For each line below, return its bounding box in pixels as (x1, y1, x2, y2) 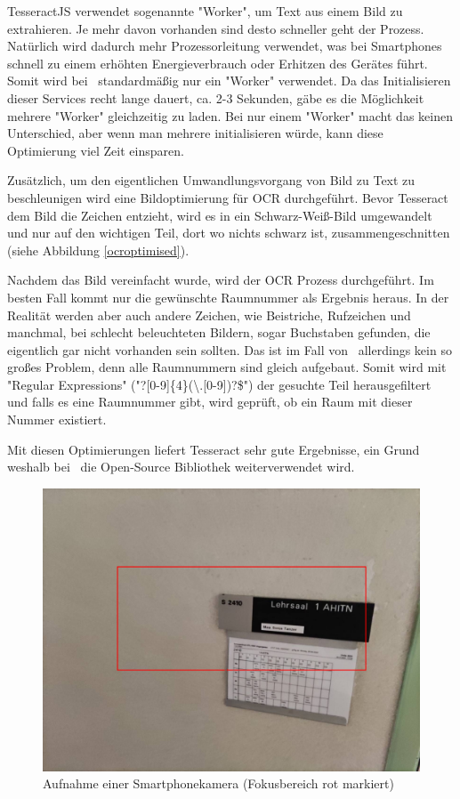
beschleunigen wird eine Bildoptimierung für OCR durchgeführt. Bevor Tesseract (7, 188, 448, 206)
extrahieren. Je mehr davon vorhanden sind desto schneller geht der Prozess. (7, 19, 424, 37)
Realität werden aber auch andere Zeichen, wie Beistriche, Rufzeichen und (7, 305, 411, 324)
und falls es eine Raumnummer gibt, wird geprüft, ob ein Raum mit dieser (7, 392, 413, 411)
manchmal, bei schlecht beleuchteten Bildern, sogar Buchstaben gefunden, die (7, 323, 431, 342)
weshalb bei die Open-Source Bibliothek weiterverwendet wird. (7, 457, 355, 476)
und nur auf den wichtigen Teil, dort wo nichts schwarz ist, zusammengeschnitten (7, 223, 450, 242)
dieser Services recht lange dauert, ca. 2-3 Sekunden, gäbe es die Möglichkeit (7, 88, 424, 107)
